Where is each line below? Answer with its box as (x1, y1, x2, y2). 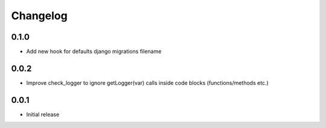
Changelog (11, 9, 68, 22)
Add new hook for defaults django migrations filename (26, 48, 162, 55)
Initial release (26, 111, 60, 118)
